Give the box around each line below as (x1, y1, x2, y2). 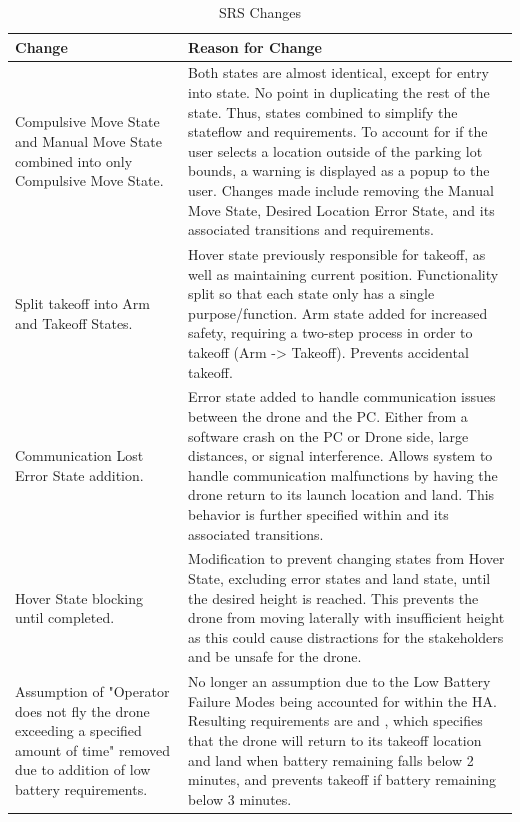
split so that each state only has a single (188, 283, 435, 304)
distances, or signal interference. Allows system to (188, 445, 493, 466)
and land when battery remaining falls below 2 (188, 749, 474, 770)
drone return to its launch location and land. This (188, 484, 495, 505)
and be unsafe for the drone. (188, 646, 362, 667)
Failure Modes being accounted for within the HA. (188, 690, 497, 711)
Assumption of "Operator (15, 681, 170, 702)
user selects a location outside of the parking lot (188, 140, 483, 161)
